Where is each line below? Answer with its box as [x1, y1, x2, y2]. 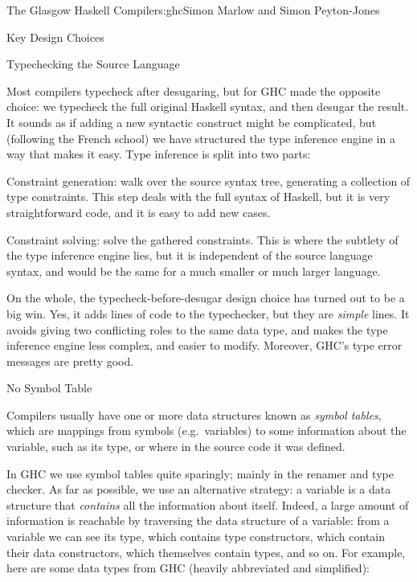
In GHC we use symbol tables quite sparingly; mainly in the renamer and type [6, 465, 394, 482]
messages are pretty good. [6, 352, 134, 369]
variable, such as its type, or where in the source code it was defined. [6, 438, 345, 455]
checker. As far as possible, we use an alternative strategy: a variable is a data [6, 481, 391, 498]
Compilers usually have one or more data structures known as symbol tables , [6, 406, 382, 423]
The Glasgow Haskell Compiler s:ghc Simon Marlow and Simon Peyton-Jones [6, 2, 380, 18]
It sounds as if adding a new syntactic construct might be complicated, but [6, 113, 377, 130]
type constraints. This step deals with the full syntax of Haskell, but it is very [6, 188, 390, 205]
